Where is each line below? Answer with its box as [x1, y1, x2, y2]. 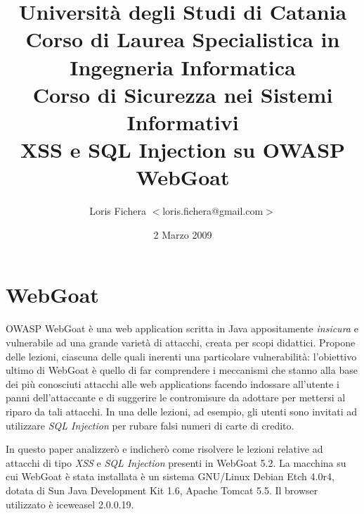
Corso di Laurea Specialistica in [25, 25, 340, 54]
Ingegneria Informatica [70, 52, 296, 81]
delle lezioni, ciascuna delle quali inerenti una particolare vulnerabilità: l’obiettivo [6, 349, 357, 363]
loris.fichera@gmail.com [162, 203, 264, 218]
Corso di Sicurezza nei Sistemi [32, 80, 333, 108]
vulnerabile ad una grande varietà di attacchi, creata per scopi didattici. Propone [6, 334, 356, 349]
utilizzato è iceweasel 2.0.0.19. [6, 496, 134, 511]
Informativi [126, 107, 239, 136]
